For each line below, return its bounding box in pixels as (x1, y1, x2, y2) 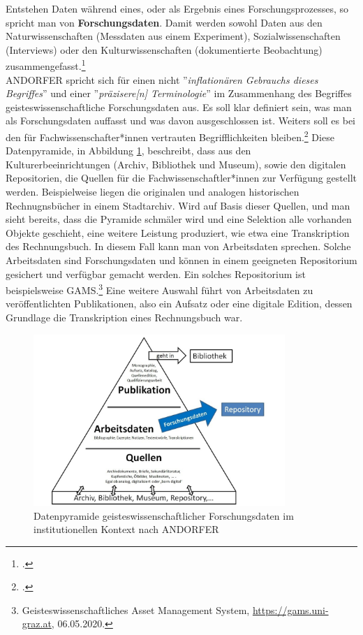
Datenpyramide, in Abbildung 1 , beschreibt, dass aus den (6, 143, 251, 158)
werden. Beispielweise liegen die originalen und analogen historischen (6, 184, 299, 199)
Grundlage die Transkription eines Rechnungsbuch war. (6, 310, 243, 325)
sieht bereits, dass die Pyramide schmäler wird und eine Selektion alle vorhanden (6, 212, 352, 226)
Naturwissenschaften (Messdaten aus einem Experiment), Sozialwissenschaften (6, 29, 341, 43)
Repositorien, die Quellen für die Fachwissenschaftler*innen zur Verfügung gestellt (6, 170, 357, 185)
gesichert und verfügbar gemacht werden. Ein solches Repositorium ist (6, 266, 306, 281)
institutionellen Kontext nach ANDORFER (34, 522, 219, 537)
